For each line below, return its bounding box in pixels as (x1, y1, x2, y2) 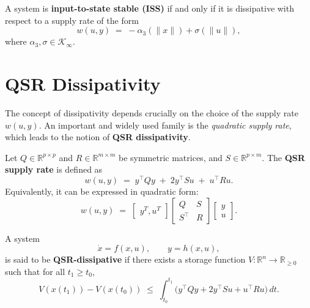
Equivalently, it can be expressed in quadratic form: (5, 184, 199, 197)
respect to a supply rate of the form (5, 13, 139, 26)
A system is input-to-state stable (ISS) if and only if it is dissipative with (5, 2, 294, 14)
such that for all (5, 265, 65, 277)
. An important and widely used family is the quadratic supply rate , (39, 118, 292, 131)
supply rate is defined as (5, 163, 103, 176)
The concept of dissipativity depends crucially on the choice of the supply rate (5, 106, 298, 119)
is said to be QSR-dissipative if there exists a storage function (5, 253, 246, 266)
